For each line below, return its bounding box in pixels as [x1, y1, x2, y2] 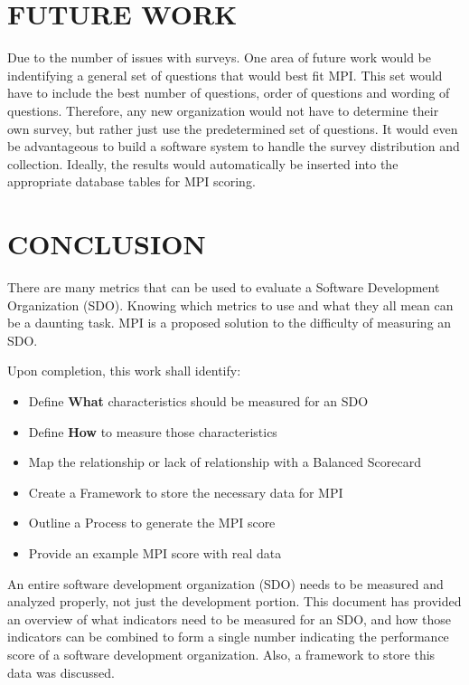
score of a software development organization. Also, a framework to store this [7, 644, 436, 663]
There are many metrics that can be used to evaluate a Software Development [7, 278, 440, 296]
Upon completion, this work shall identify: [7, 361, 241, 380]
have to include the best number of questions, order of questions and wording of [7, 83, 450, 102]
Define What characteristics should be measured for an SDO [28, 391, 369, 410]
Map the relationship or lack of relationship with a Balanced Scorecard [28, 452, 421, 471]
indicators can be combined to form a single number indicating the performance [7, 627, 449, 646]
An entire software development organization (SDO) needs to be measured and [7, 574, 444, 593]
